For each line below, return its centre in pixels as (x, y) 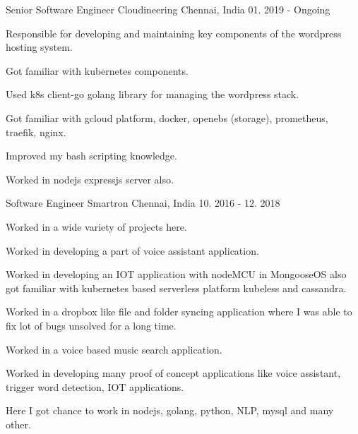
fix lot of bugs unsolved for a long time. (91, 325)
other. (18, 424)
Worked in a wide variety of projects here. (96, 226)
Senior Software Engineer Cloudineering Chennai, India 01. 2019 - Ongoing (168, 9)
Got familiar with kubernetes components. (97, 70)
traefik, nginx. (36, 132)
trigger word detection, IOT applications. (95, 386)
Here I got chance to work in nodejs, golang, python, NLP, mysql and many (170, 410)
